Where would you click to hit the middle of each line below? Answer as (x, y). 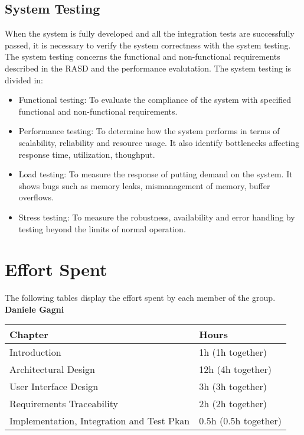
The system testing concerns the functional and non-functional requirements (143, 56)
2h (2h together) (233, 404)
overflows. (36, 197)
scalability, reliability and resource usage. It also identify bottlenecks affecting (159, 142)
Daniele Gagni (35, 309)
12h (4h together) (235, 369)
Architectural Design (52, 369)
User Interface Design (54, 387)
